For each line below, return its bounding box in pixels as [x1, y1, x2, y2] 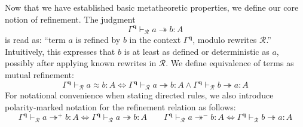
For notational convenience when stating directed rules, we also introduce [5, 89, 274, 101]
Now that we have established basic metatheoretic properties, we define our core [5, 1, 299, 13]
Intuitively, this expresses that [5, 45, 115, 57]
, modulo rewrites [192, 33, 257, 46]
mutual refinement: [5, 68, 74, 80]
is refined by [75, 33, 121, 46]
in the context [129, 33, 181, 46]
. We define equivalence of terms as [166, 57, 294, 69]
